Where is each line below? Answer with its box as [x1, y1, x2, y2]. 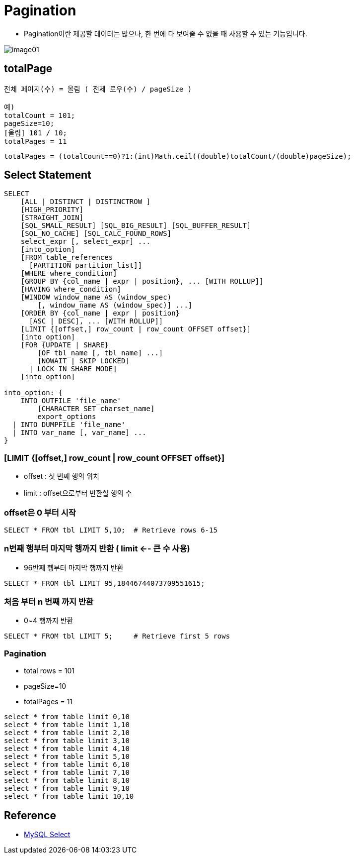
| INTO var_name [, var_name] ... [12, 429, 146, 437]
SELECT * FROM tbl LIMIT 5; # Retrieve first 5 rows [4, 632, 230, 641]
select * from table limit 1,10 [4, 721, 130, 729]
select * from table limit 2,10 [4, 729, 130, 737]
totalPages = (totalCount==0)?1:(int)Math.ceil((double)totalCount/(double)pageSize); [4, 152, 352, 160]
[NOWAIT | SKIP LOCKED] [37, 357, 130, 365]
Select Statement [4, 169, 91, 182]
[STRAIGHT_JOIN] [20, 214, 84, 222]
